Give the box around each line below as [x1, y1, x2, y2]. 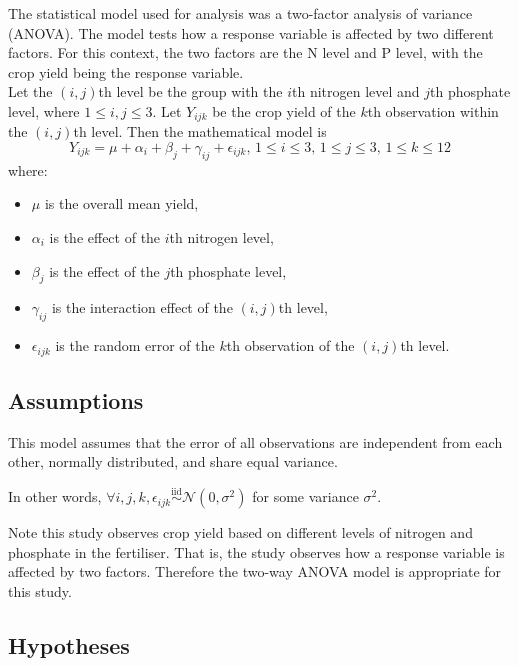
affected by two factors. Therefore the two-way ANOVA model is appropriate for [8, 561, 502, 582]
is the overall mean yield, [44, 193, 199, 214]
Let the [8, 81, 53, 102]
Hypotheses [8, 630, 130, 661]
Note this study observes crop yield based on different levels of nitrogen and [8, 522, 473, 543]
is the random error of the [55, 335, 215, 356]
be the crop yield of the [212, 100, 356, 121]
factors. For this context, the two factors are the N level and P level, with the [8, 42, 483, 63]
